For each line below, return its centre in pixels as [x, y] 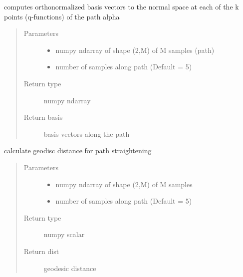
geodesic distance [70, 268]
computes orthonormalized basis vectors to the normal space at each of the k [121, 6]
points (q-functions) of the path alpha [62, 16]
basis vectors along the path [87, 134]
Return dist [41, 251]
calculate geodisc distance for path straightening [78, 150]
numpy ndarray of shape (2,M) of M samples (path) [135, 50]
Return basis [43, 117]
